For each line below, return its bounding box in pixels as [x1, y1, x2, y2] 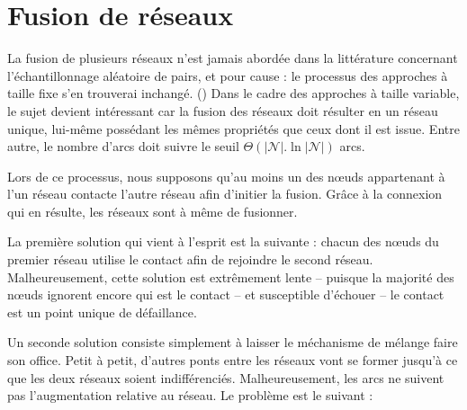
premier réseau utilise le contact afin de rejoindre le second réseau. [7, 250, 373, 269]
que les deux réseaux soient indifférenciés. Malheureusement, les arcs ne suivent [7, 368, 445, 387]
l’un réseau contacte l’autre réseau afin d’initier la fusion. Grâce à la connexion [7, 184, 443, 203]
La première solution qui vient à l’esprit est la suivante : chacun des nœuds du [7, 232, 439, 251]
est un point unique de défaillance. [7, 302, 197, 321]
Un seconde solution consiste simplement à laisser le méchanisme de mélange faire [7, 333, 458, 352]
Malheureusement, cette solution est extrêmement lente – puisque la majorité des [7, 267, 454, 286]
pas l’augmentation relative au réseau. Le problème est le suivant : [7, 386, 373, 405]
